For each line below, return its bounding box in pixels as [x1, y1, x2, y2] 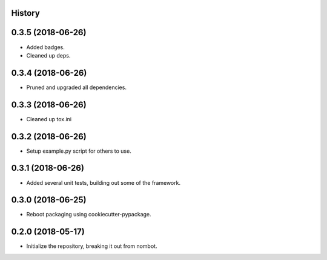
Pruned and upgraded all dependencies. [26, 84, 127, 91]
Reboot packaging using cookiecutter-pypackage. [26, 211, 151, 218]
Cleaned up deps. [26, 52, 71, 59]
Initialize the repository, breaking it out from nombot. [26, 242, 157, 250]
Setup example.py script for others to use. [26, 147, 131, 155]
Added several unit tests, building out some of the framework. [26, 179, 181, 186]
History [11, 8, 41, 18]
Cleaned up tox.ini [26, 115, 72, 122]
